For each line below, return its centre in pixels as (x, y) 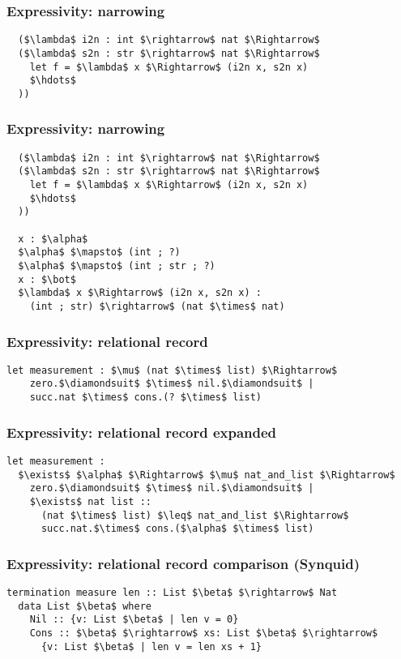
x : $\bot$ (47, 279)
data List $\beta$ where (85, 606)
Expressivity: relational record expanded (142, 432)
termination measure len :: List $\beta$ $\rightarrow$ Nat (172, 593)
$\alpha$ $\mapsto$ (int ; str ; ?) (117, 265)
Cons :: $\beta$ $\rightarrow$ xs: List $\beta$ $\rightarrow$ (204, 633)
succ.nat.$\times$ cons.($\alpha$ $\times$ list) (177, 529)
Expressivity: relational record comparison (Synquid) (183, 563)
